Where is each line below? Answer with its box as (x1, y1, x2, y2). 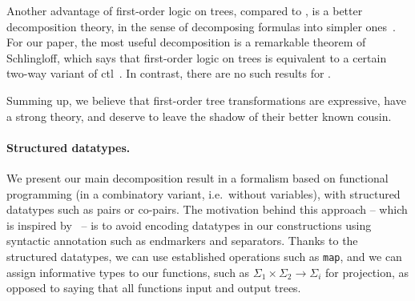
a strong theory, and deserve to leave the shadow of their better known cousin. (6, 107, 392, 124)
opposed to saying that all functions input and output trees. (6, 279, 301, 296)
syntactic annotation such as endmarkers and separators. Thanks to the (6, 232, 358, 249)
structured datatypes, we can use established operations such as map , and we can (6, 247, 402, 264)
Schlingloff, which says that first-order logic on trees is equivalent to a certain (6, 49, 387, 66)
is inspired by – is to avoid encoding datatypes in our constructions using (6, 216, 372, 233)
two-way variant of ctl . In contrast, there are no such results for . (6, 65, 331, 82)
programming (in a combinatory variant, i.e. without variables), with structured (6, 185, 401, 202)
